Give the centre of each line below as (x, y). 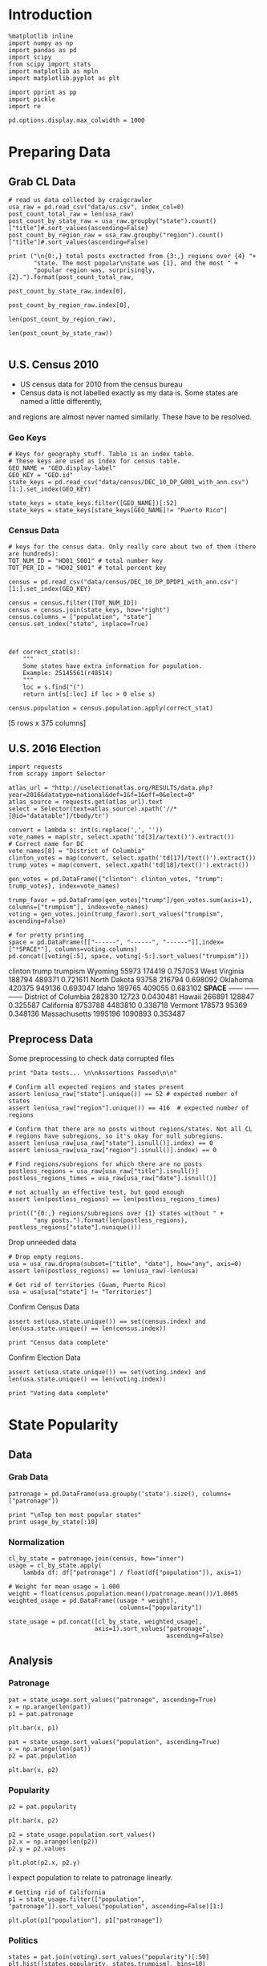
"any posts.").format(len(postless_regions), (111, 1220)
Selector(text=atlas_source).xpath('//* (109, 809)
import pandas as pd (43, 50)
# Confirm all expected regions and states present (96, 1087)
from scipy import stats (50, 64)
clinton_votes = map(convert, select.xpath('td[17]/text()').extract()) (132, 858)
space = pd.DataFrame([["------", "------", (84, 943)
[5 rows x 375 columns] (47, 723)
